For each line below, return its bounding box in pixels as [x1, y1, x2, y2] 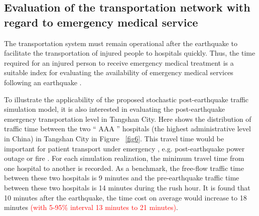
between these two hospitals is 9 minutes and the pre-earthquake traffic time [4, 172, 239, 183]
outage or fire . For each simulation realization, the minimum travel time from [4, 153, 244, 163]
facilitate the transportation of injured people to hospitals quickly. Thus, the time [4, 48, 255, 58]
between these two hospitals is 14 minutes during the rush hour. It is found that [4, 182, 250, 192]
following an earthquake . [4, 77, 82, 87]
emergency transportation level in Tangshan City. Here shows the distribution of [4, 113, 251, 124]
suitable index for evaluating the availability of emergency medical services [4, 67, 233, 78]
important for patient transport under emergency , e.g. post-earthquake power [4, 143, 245, 153]
